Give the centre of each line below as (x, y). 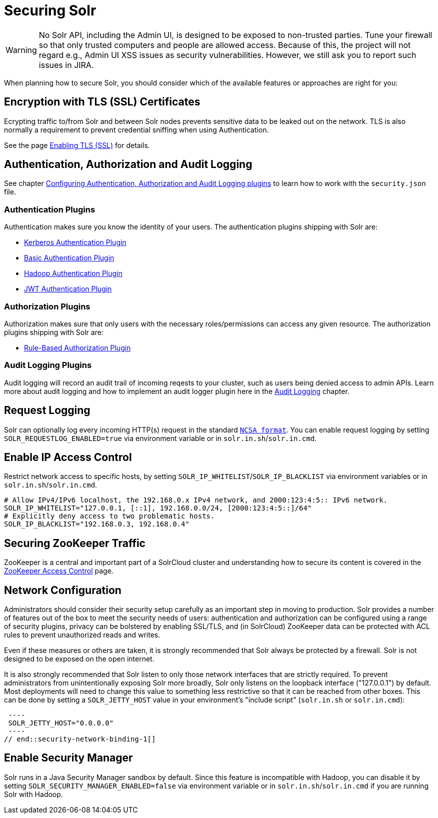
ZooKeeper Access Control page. (59, 571)
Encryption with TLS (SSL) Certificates (102, 102)
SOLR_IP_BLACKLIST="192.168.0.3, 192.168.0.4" (97, 524)
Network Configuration (63, 590)
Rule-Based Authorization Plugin (77, 347)
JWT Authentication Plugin (68, 289)
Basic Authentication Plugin (69, 258)
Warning (21, 50)
